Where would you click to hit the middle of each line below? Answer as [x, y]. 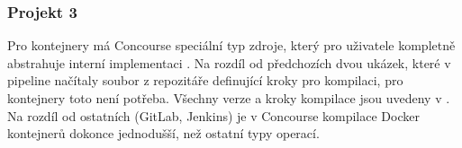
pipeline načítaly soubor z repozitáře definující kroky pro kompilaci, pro [205, 80]
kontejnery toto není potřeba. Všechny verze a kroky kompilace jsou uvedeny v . [229, 98]
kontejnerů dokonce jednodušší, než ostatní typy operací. [163, 133]
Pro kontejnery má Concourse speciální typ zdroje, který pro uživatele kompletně [231, 45]
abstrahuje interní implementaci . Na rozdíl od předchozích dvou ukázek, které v [229, 62]
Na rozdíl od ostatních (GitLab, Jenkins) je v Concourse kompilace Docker [213, 115]
